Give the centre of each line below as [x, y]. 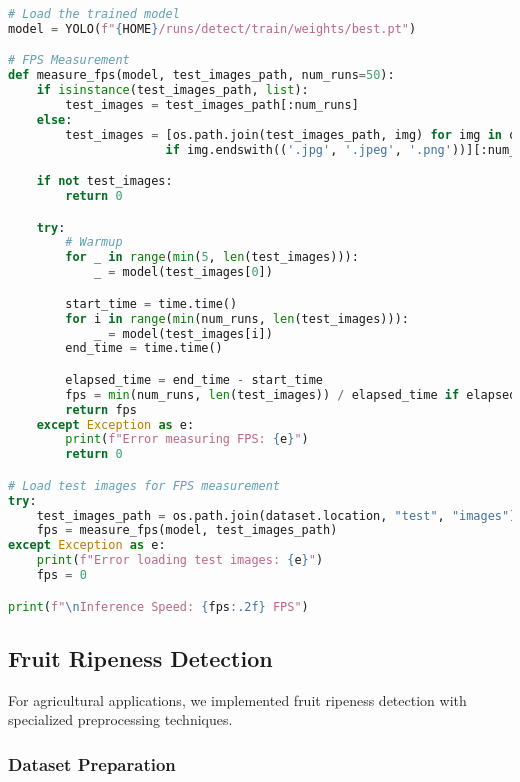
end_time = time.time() [144, 348]
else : [54, 119]
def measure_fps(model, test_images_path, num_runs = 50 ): [201, 75]
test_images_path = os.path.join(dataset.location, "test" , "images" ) [276, 515]
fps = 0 [61, 575]
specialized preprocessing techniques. [120, 719]
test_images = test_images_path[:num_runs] [212, 105]
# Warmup [94, 242]
